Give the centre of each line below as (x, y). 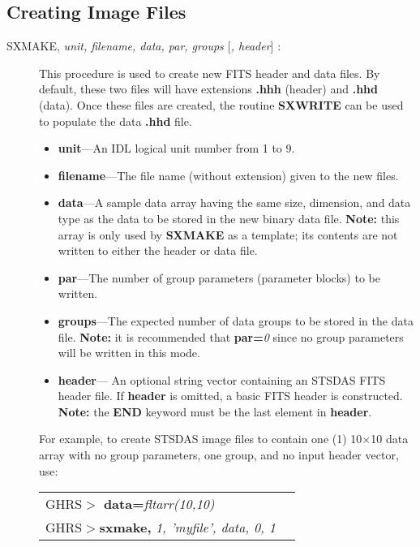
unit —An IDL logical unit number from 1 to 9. (176, 148)
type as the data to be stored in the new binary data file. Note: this (229, 218)
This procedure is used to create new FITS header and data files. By (210, 73)
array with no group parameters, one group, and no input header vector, (219, 455)
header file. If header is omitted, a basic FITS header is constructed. (230, 396)
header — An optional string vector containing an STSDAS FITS (222, 379)
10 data (390, 439)
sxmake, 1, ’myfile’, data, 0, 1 (187, 528)
